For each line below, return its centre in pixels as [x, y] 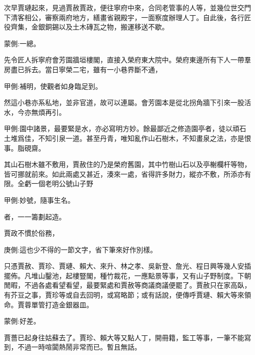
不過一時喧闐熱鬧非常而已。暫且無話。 [79, 347]
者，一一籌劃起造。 [35, 216]
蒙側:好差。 [22, 321]
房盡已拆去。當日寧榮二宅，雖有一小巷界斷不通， [83, 69]
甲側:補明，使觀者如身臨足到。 [53, 86]
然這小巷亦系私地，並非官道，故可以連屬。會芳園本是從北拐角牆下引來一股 [124, 102]
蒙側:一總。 [22, 43]
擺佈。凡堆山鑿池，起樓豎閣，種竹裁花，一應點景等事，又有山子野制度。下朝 [127, 275]
